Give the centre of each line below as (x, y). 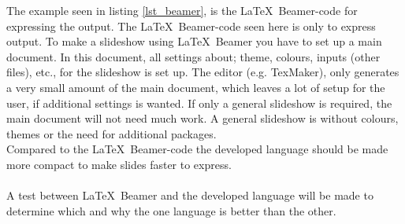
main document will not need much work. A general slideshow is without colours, (202, 118)
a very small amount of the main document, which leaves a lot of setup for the (196, 87)
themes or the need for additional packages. (111, 133)
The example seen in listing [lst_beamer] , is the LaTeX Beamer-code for (182, 10)
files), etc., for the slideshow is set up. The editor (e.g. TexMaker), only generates (203, 72)
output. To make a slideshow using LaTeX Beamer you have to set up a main (194, 41)
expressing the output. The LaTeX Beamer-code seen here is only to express (191, 26)
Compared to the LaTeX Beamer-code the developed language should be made (197, 149)
